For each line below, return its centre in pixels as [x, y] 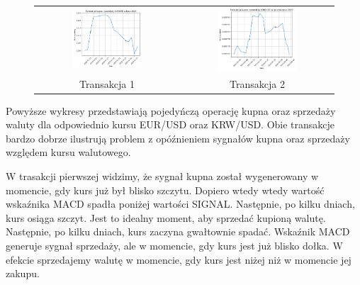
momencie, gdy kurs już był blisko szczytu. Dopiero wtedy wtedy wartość [165, 190]
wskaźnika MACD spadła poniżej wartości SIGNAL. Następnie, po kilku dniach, [180, 204]
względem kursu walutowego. [68, 152]
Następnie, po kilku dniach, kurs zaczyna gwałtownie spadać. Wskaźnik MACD [178, 231]
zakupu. [23, 273]
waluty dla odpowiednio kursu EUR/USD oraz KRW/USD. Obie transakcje [170, 124]
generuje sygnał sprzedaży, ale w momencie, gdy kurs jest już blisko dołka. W [174, 245]
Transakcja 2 [257, 83]
